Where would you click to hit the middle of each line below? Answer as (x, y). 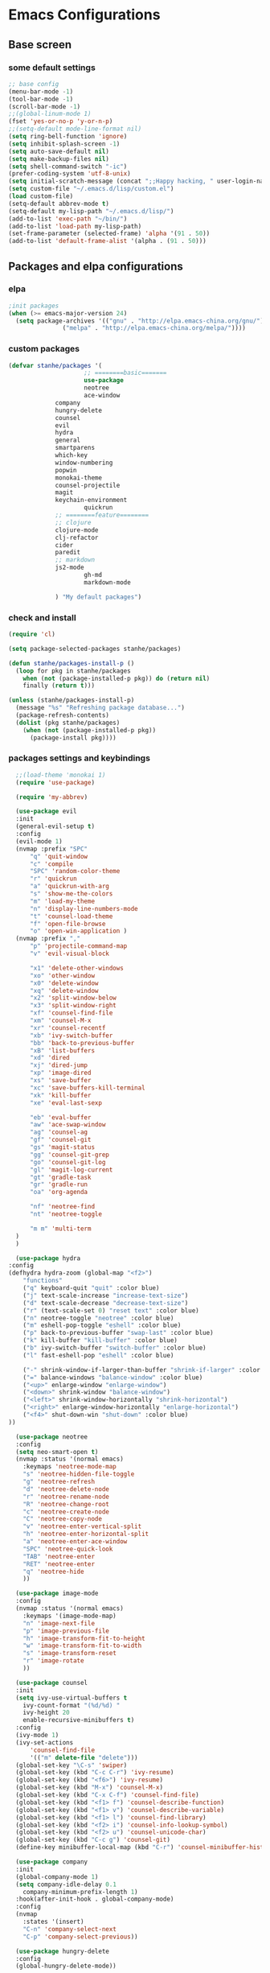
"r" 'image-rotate (53, 1661)
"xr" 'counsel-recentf (67, 1028)
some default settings (52, 68)
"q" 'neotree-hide (53, 1571)
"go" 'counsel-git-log (67, 1162)
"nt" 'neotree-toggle (66, 1214)
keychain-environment (91, 500)
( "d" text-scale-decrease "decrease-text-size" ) (106, 1303)
